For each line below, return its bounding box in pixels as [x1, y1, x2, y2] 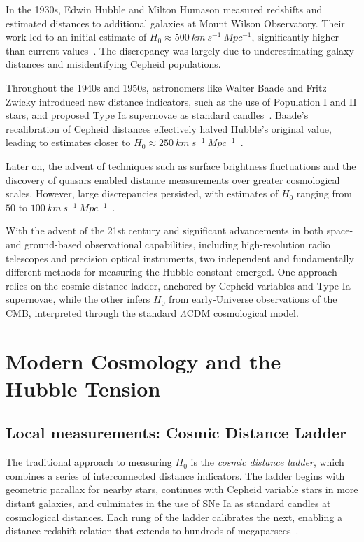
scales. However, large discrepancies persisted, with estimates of [6, 186, 279, 201]
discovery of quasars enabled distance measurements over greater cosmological [6, 172, 340, 187]
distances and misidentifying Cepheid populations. [6, 57, 221, 71]
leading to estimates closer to [6, 135, 131, 150]
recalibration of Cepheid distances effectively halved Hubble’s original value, [6, 121, 332, 136]
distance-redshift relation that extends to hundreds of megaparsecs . [6, 523, 299, 538]
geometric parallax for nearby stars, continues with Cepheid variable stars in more [6, 482, 358, 497]
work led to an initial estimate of [6, 29, 147, 44]
